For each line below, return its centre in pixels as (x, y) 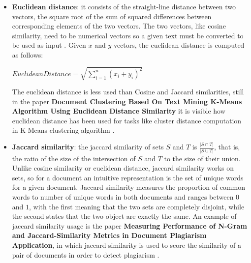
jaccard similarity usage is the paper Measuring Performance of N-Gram (129, 225)
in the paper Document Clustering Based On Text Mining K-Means (127, 101)
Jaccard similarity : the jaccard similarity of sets (88, 147)
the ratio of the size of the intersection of (74, 158)
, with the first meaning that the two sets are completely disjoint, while (137, 206)
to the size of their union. (202, 158)
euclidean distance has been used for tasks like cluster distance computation (127, 120)
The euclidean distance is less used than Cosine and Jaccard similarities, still (128, 92)
